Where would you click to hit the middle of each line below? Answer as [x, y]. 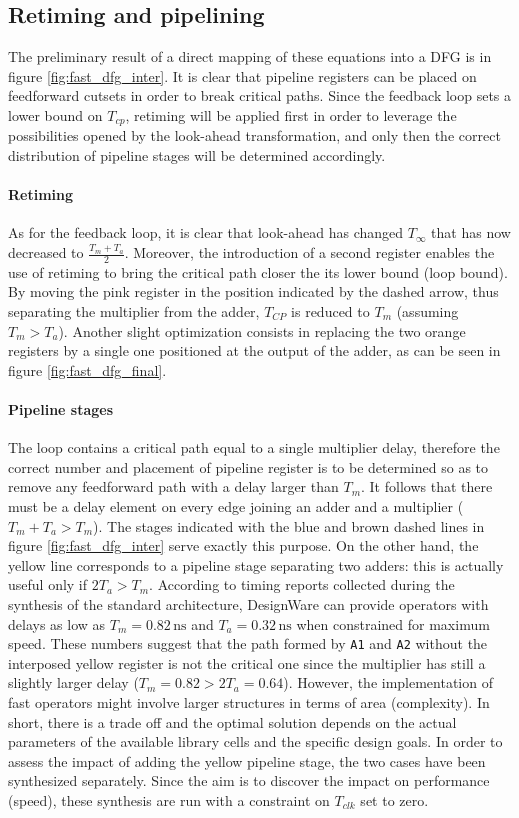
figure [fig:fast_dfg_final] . [87, 369]
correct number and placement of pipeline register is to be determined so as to [248, 466]
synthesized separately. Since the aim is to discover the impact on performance [249, 780]
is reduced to [330, 311]
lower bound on [55, 114]
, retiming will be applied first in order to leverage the [291, 114]
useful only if [48, 584]
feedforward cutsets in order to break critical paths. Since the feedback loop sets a [260, 95]
